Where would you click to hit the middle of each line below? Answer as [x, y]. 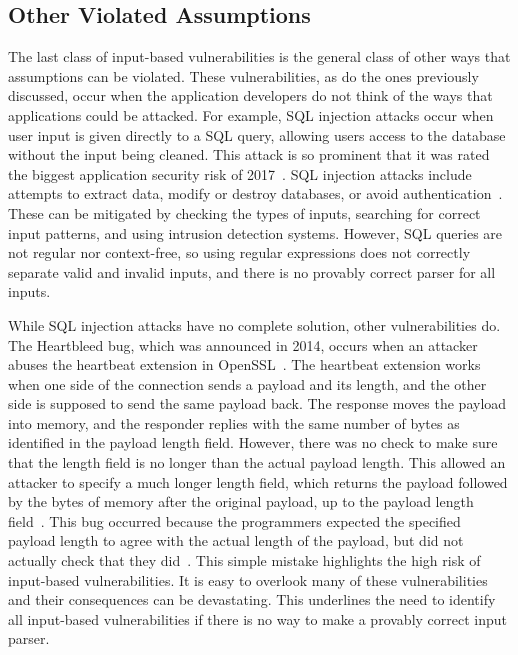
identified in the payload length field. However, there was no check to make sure [253, 442]
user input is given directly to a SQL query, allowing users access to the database [257, 134]
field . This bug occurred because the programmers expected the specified [234, 520]
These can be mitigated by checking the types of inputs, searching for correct [244, 212]
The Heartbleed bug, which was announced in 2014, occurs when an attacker [243, 344]
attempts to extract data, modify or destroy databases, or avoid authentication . [255, 193]
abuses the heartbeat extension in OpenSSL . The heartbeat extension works [244, 364]
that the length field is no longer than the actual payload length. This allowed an [257, 462]
